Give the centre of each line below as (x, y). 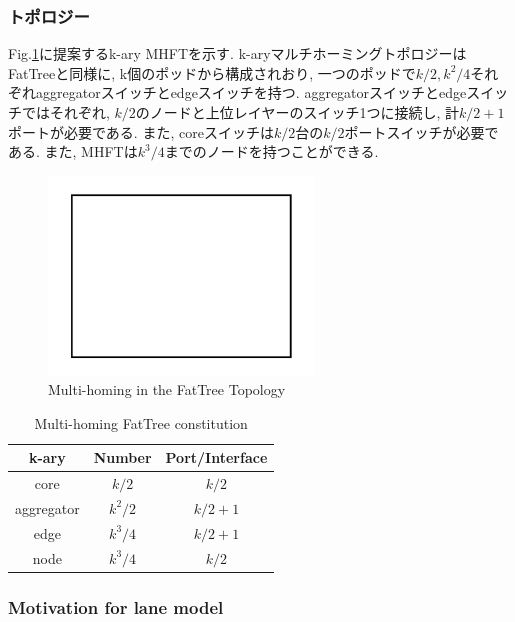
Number (122, 457)
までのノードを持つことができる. (271, 151)
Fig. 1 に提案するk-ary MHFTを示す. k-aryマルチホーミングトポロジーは (237, 53)
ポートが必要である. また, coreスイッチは (141, 131)
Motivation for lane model (116, 606)
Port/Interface (216, 457)
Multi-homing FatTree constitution (141, 422)
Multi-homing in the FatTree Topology (167, 389)
